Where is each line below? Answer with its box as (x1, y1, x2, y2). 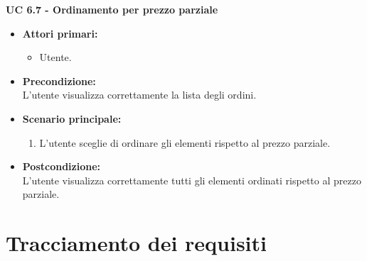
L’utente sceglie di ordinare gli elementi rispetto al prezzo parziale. (39, 135, 331, 150)
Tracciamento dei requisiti (6, 228, 267, 257)
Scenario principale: (22, 111, 122, 126)
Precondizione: (22, 73, 96, 88)
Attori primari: (22, 26, 98, 40)
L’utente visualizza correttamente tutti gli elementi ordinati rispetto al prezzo (22, 172, 361, 187)
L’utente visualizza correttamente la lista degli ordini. (22, 87, 257, 102)
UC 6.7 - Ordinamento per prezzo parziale (6, 2, 218, 16)
